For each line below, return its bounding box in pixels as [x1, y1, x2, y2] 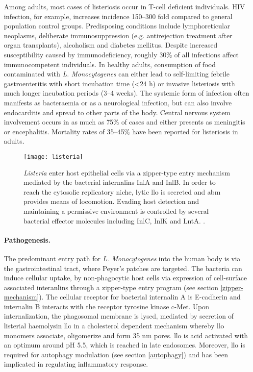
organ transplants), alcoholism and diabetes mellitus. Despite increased [4, 40, 218, 50]
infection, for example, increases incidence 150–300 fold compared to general [4, 11, 233, 21]
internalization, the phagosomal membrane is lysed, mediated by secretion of [4, 311, 234, 321]
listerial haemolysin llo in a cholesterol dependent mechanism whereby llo [4, 321, 224, 331]
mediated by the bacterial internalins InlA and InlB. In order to [24, 177, 216, 187]
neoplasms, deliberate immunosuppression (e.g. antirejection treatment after [4, 30, 232, 40]
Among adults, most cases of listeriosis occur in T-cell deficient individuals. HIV [4, 1, 245, 11]
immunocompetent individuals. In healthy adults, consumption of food [4, 59, 216, 69]
